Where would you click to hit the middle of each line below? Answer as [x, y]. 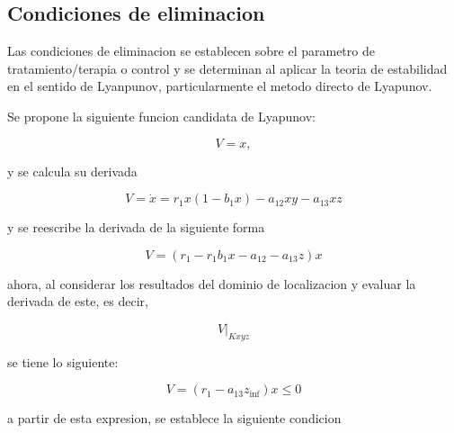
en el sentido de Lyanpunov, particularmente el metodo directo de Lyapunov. [220, 86]
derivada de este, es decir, [78, 301]
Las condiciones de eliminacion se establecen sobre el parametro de [191, 51]
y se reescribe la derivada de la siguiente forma [136, 227]
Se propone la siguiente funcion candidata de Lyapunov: [161, 116]
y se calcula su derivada [72, 171]
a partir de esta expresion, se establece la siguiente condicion [174, 418]
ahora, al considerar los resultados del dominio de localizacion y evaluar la [212, 283]
